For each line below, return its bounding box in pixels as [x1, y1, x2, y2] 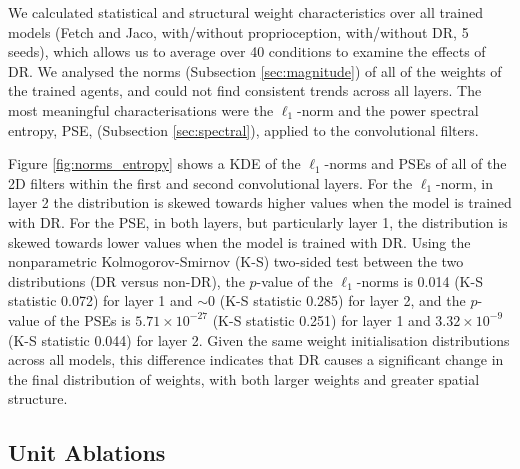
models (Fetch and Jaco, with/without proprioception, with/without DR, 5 [8, 21, 469, 42]
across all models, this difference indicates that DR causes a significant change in [8, 349, 504, 370]
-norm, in [436, 172, 493, 193]
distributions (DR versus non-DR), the [8, 270, 245, 291]
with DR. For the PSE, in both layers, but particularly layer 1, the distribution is [8, 211, 508, 232]
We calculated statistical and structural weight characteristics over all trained [8, 2, 484, 22]
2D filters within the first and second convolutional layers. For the [8, 172, 413, 193]
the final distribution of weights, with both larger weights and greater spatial [8, 368, 480, 389]
